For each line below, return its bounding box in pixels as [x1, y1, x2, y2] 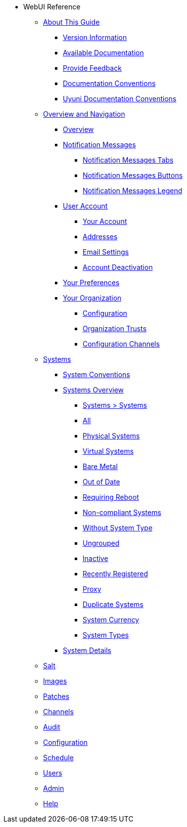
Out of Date [83, 478, 120, 486]
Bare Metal [83, 462, 118, 471]
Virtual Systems [83, 447, 134, 455]
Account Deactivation [83, 263, 153, 271]
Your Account [83, 217, 127, 225]
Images [43, 677, 67, 685]
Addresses [83, 232, 118, 241]
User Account [63, 202, 108, 210]
